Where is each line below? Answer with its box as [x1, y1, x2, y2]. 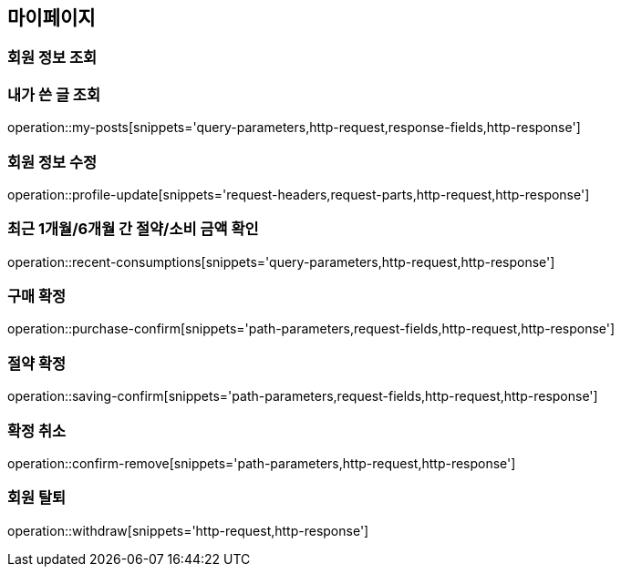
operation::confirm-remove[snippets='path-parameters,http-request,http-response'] [7, 455, 516, 471]
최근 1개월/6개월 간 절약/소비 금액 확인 [7, 220, 259, 239]
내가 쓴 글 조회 [7, 85, 100, 104]
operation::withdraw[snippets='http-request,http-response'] [7, 522, 369, 538]
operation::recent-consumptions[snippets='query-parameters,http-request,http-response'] [7, 253, 555, 270]
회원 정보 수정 [7, 152, 98, 171]
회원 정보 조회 [7, 48, 98, 67]
